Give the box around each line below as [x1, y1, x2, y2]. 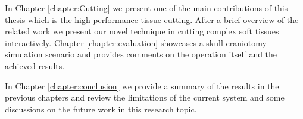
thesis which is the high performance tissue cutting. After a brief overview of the [5, 13, 299, 25]
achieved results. [5, 59, 65, 72]
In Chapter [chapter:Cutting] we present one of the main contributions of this [5, 2, 288, 14]
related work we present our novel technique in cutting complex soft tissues [5, 25, 279, 37]
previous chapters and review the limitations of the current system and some [5, 91, 285, 104]
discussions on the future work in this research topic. [5, 102, 197, 115]
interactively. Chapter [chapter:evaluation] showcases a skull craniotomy [5, 36, 267, 49]
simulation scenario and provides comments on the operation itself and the [5, 48, 277, 60]
